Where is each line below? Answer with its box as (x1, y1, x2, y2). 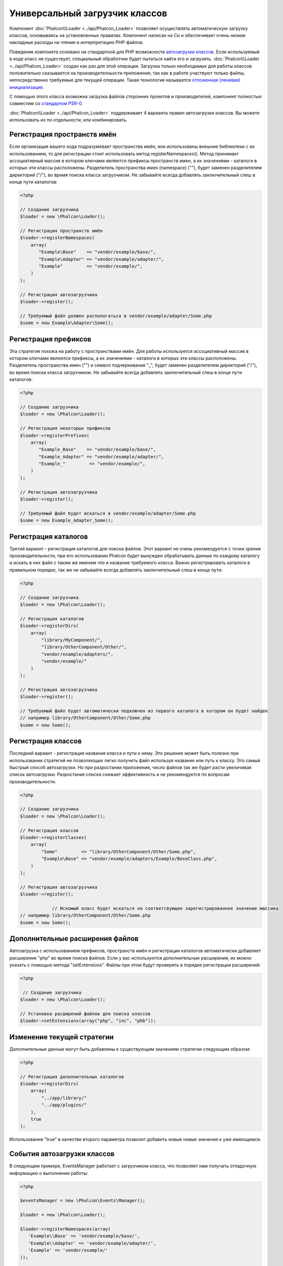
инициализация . (9, 84, 44, 90)
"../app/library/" (41, 1095, 87, 1101)
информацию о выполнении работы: (9, 1170, 88, 1176)
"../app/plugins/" (41, 1102, 87, 1108)
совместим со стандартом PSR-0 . (9, 100, 83, 106)
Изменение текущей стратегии (9, 1033, 114, 1041)
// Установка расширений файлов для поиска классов (20, 1011, 151, 1016)
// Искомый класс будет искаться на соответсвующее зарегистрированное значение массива (52, 905, 279, 911)
